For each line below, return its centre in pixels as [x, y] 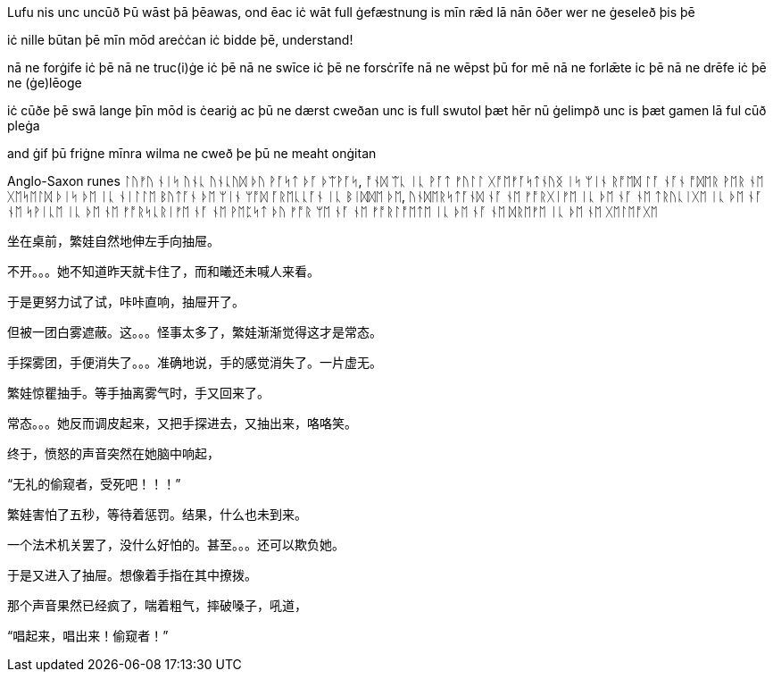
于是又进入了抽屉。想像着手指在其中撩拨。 [132, 575]
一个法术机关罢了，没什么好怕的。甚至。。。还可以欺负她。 [176, 545]
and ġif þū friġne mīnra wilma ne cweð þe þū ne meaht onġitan [192, 153]
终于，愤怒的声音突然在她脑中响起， [113, 453]
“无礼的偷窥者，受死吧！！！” [94, 484]
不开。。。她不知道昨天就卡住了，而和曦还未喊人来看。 [163, 271]
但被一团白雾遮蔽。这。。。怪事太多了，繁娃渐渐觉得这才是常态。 [195, 332]
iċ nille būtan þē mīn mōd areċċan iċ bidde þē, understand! [180, 40]
